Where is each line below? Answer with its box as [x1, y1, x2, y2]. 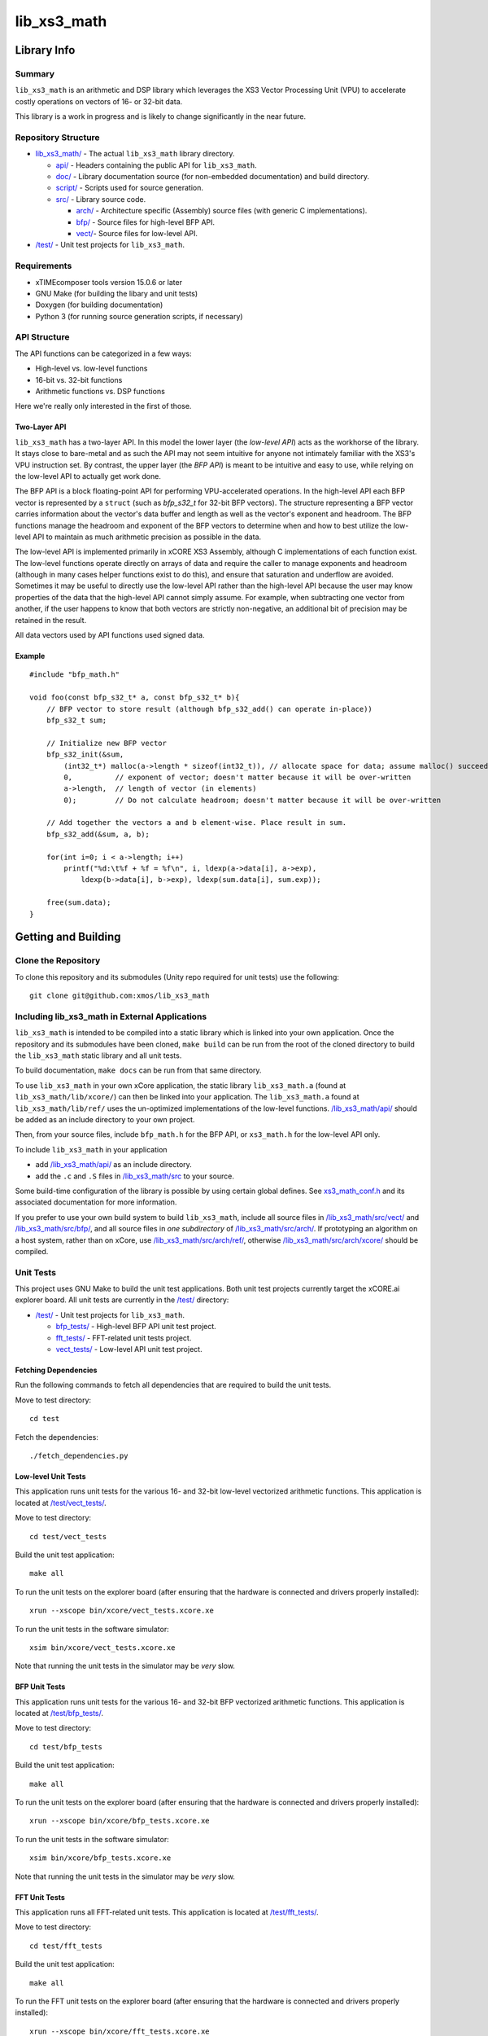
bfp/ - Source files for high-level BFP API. [76, 217, 216, 227]
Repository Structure [15, 131, 101, 143]
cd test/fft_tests [29, 1941, 103, 1950]
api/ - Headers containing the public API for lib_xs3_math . [55, 160, 258, 170]
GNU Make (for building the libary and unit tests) [35, 288, 198, 298]
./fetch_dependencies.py [29, 1450, 129, 1460]
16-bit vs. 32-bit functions [35, 375, 123, 384]
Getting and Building [15, 930, 121, 944]
